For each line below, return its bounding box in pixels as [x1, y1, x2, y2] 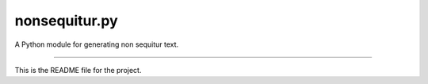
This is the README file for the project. [14, 65, 142, 74]
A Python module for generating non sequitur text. [14, 40, 179, 49]
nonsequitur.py [14, 12, 118, 29]
